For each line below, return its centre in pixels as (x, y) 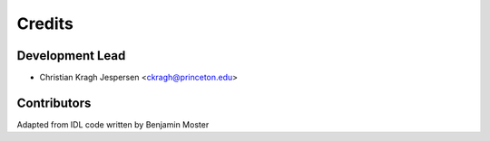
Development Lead (71, 56)
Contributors (54, 103)
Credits (45, 23)
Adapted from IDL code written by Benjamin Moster (113, 124)
